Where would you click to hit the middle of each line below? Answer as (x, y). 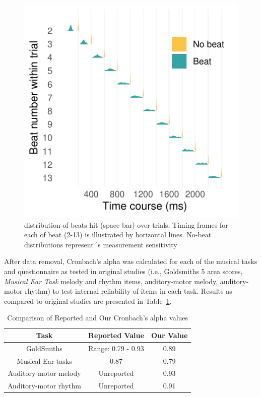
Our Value (169, 335)
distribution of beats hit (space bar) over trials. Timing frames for (126, 224)
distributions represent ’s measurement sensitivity (101, 244)
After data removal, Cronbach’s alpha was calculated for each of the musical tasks (131, 261)
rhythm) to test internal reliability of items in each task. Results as (128, 291)
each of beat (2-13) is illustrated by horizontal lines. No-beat (118, 235)
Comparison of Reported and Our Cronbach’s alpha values (98, 318)
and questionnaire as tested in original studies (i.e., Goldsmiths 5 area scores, (123, 271)
